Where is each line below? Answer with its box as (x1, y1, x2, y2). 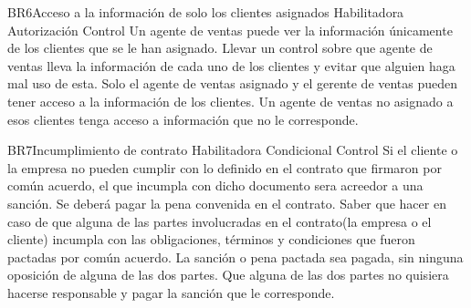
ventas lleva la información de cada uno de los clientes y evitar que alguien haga (7, 56, 455, 75)
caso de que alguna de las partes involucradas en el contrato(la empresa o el (7, 211, 432, 231)
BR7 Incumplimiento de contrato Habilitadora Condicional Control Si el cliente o (7, 140, 458, 159)
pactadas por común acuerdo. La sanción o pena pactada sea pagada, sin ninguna (7, 247, 464, 266)
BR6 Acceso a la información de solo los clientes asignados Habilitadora (7, 3, 404, 21)
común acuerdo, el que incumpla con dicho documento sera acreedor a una (7, 176, 424, 195)
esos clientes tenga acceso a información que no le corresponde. (7, 109, 359, 128)
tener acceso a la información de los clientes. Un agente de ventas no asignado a (7, 91, 454, 110)
